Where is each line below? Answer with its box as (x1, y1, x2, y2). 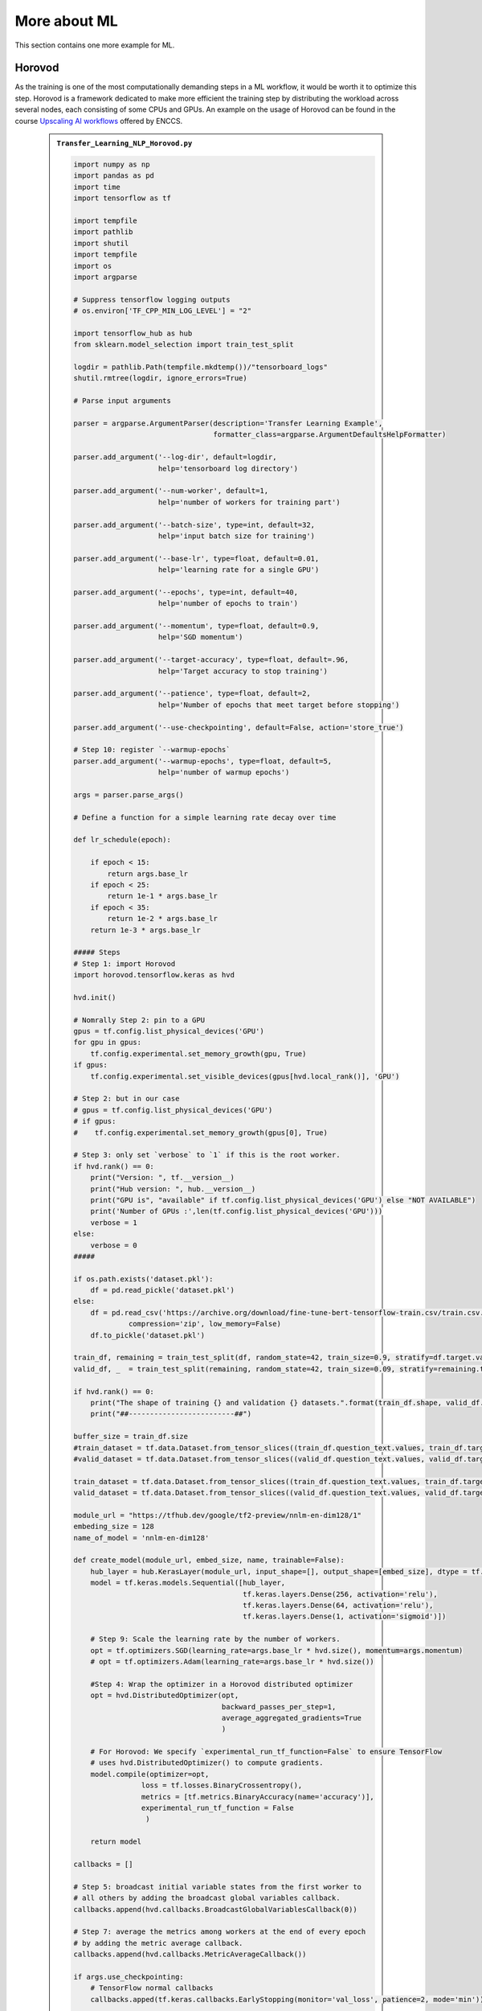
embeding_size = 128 (73, 1522, 154, 1532)
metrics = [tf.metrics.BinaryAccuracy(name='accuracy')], (141, 1792, 375, 1801)
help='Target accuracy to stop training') (157, 666, 329, 676)
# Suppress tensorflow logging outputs (73, 294, 231, 304)
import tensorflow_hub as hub (73, 328, 193, 338)
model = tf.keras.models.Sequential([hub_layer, (90, 1578, 286, 1588)
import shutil (73, 238, 129, 248)
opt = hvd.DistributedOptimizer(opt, (90, 1691, 239, 1701)
